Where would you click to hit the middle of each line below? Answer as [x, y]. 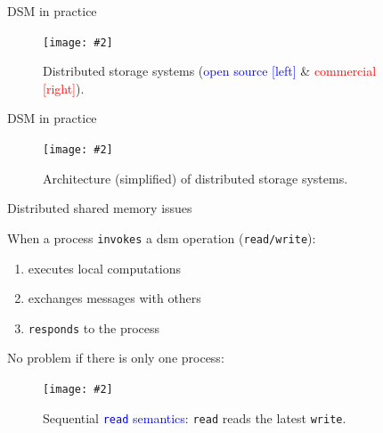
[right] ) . [64, 88]
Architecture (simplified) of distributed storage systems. [196, 178]
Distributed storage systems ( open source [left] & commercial [210, 71]
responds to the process [94, 327]
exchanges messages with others [114, 298]
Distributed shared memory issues [100, 208]
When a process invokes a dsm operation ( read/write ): [162, 237]
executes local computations [105, 268]
